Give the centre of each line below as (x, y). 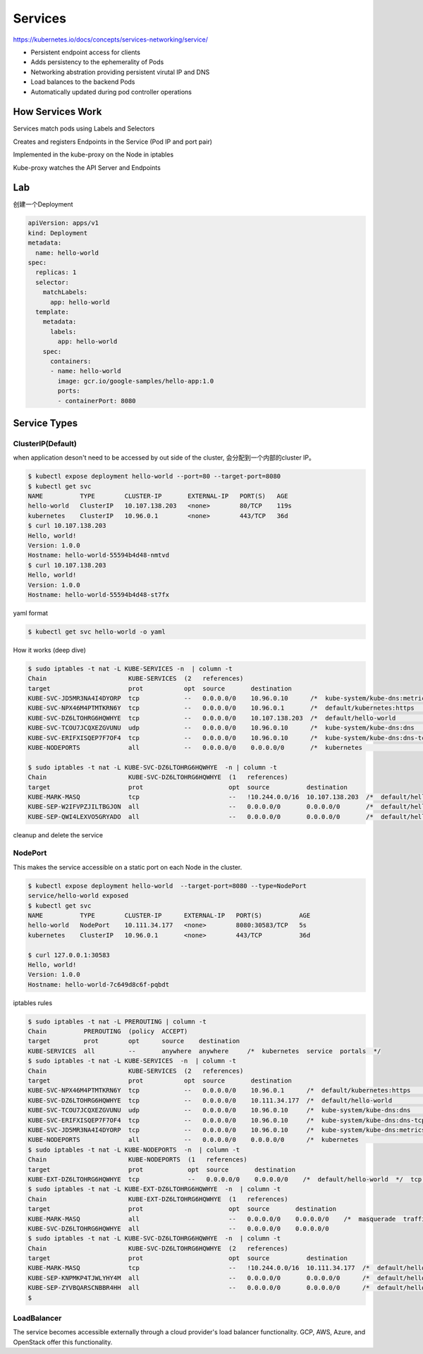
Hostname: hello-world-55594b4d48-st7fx (98, 595)
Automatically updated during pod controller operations (111, 92)
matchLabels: (65, 292)
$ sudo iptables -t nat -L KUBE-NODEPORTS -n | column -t (134, 1150)
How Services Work (57, 112)
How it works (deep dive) (49, 650)
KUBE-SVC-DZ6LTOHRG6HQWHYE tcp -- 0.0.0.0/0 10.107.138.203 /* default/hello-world (212, 718)
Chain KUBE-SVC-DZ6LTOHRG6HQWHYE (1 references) (158, 777)
